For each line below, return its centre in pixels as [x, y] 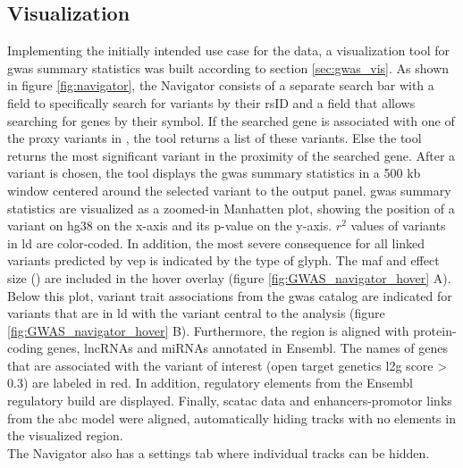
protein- [435, 330]
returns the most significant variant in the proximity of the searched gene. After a [231, 155]
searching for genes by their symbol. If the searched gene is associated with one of [231, 120]
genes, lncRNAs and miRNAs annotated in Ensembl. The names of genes [247, 348]
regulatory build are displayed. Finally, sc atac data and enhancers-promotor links [230, 401]
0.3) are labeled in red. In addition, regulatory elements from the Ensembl [210, 383]
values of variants [398, 226]
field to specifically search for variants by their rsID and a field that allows [211, 102]
